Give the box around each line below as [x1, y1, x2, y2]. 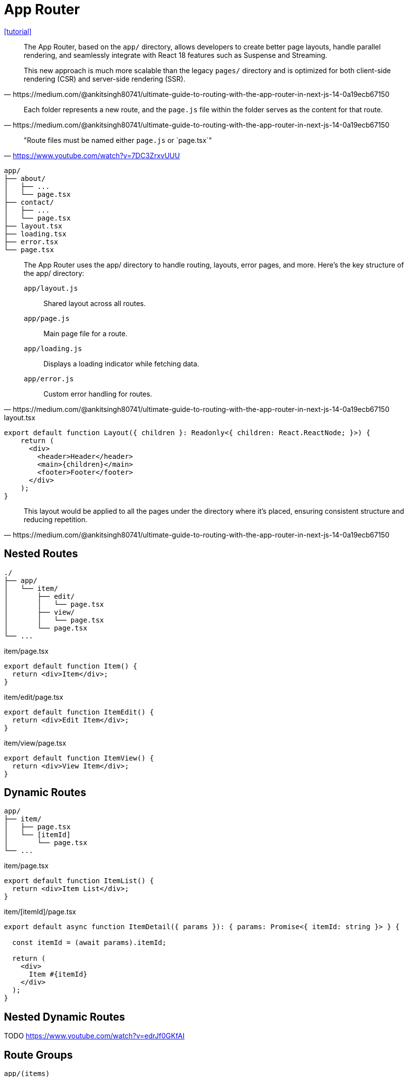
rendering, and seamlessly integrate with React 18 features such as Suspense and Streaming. [24, 50, 327, 59]
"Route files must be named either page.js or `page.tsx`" [24, 135, 212, 144]
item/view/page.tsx [4, 738, 66, 747]
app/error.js [24, 374, 74, 383]
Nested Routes [4, 547, 78, 560]
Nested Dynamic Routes [4, 1010, 125, 1023]
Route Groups [4, 1048, 73, 1061]
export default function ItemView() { [4, 754, 154, 762]
